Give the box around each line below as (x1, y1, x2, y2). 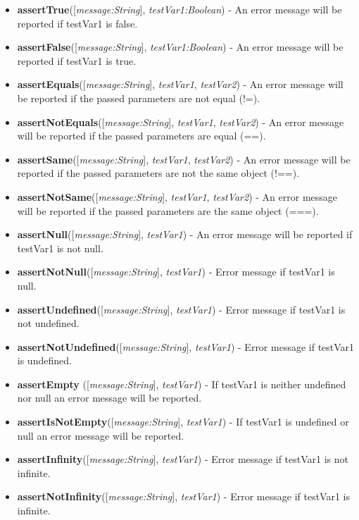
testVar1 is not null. (17, 240, 103, 255)
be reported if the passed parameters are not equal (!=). (17, 90, 260, 105)
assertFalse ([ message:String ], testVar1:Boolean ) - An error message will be (17, 39, 344, 54)
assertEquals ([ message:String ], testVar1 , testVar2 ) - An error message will (17, 77, 344, 92)
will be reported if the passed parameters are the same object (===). (17, 203, 319, 218)
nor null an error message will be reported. (17, 390, 202, 405)
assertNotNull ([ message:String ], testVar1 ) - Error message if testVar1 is (17, 264, 335, 279)
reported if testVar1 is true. (17, 53, 137, 68)
